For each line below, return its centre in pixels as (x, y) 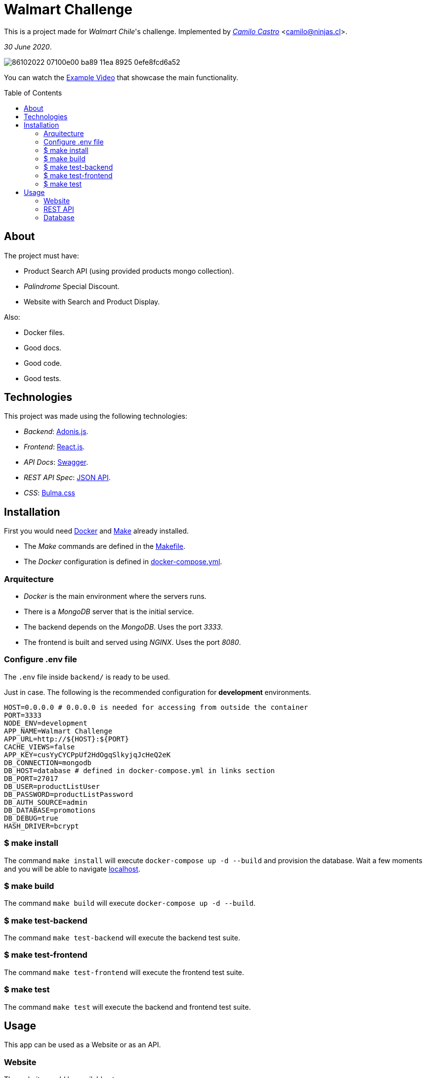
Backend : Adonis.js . (56, 432)
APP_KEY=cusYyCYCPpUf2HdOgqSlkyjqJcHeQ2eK (87, 755)
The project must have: (42, 255)
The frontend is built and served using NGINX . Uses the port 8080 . (132, 642)
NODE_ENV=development (46, 723)
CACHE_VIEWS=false (40, 747)
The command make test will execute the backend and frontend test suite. (128, 1007)
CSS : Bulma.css (49, 493)
